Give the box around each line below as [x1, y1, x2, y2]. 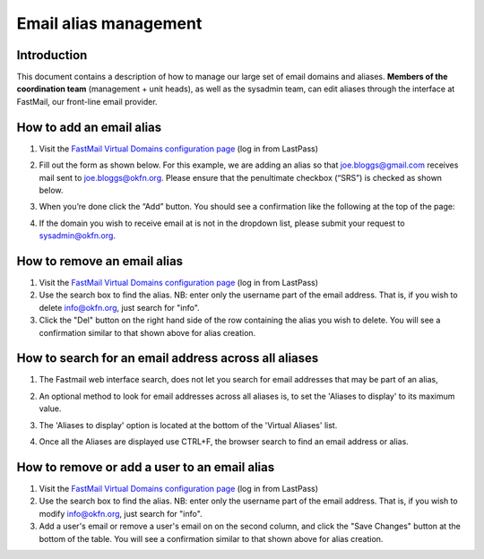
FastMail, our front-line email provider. [16, 96, 158, 107]
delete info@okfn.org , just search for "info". [39, 302, 201, 313]
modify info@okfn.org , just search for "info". [39, 508, 203, 519]
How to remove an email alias [16, 254, 184, 269]
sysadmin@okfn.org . [39, 230, 117, 241]
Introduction [16, 47, 88, 63]
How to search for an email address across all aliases [16, 350, 319, 366]
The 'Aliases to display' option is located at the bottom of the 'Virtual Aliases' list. [39, 419, 338, 430]
